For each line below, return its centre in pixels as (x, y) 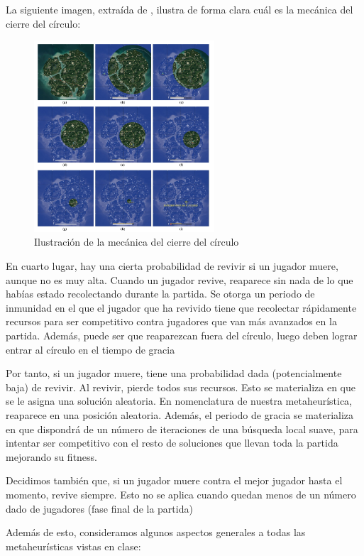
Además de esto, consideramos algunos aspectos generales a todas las (156, 532)
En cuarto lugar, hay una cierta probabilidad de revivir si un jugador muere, (172, 266)
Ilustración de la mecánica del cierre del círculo (137, 242)
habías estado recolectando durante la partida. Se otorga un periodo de (160, 294)
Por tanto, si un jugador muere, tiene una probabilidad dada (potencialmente (174, 373)
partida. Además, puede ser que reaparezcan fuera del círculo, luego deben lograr (182, 335)
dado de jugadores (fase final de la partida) (99, 508)
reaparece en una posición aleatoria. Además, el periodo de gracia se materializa (180, 414)
